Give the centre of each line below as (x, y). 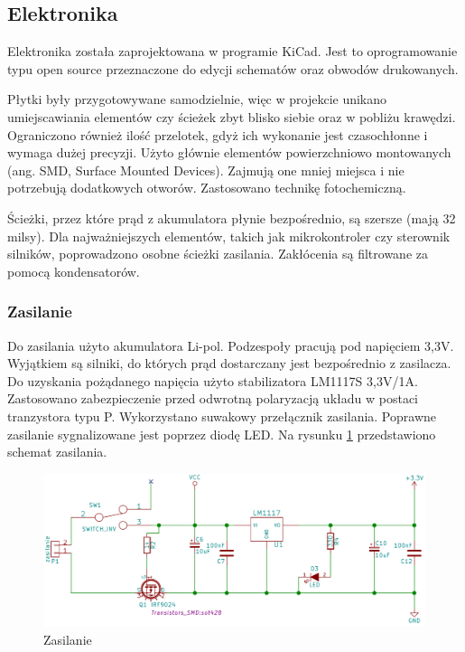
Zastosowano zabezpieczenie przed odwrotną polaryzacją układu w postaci (213, 398)
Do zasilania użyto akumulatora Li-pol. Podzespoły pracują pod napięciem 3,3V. (231, 345)
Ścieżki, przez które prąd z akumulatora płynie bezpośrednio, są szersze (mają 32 (232, 217)
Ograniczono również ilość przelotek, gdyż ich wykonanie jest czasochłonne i (218, 134)
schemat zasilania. (57, 452)
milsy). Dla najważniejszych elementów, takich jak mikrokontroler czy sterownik (229, 236)
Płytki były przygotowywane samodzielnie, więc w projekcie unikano (197, 99)
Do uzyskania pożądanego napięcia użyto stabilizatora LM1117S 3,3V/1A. (213, 380)
